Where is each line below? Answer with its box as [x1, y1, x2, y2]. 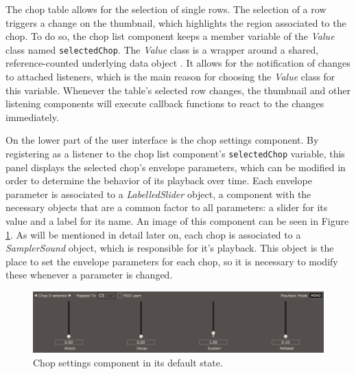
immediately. [5, 109, 59, 124]
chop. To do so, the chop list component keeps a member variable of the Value [5, 29, 335, 43]
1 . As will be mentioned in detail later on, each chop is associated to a [5, 227, 301, 241]
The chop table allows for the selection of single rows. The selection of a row [5, 2, 327, 16]
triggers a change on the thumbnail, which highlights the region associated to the [5, 15, 346, 30]
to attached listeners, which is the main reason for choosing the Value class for [5, 69, 335, 84]
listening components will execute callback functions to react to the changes [5, 96, 324, 111]
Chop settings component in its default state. [33, 355, 223, 370]
